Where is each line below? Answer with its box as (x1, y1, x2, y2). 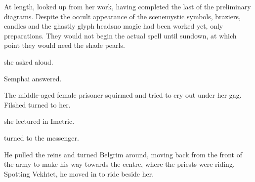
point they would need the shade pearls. (4, 40, 125, 50)
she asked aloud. (4, 56, 53, 67)
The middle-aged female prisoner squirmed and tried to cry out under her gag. (4, 90, 242, 100)
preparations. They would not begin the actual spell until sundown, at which (4, 30, 237, 40)
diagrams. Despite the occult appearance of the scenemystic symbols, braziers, (4, 11, 241, 21)
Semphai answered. (4, 73, 62, 83)
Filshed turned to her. (4, 99, 71, 109)
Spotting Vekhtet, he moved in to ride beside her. (4, 168, 154, 179)
